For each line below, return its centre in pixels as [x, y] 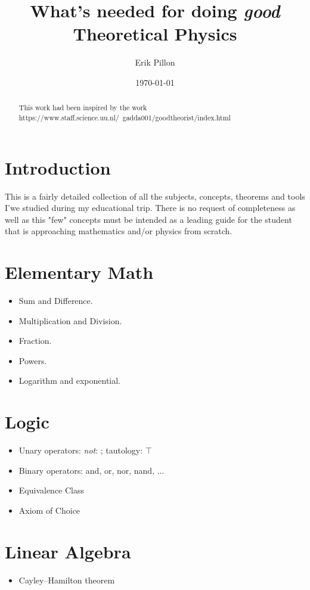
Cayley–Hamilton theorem [67, 580]
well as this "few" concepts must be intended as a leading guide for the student [148, 219]
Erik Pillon [155, 62]
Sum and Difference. [56, 301]
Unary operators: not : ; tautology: [81, 450]
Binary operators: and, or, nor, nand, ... [92, 470]
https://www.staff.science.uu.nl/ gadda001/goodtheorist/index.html [125, 117]
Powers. [33, 360]
